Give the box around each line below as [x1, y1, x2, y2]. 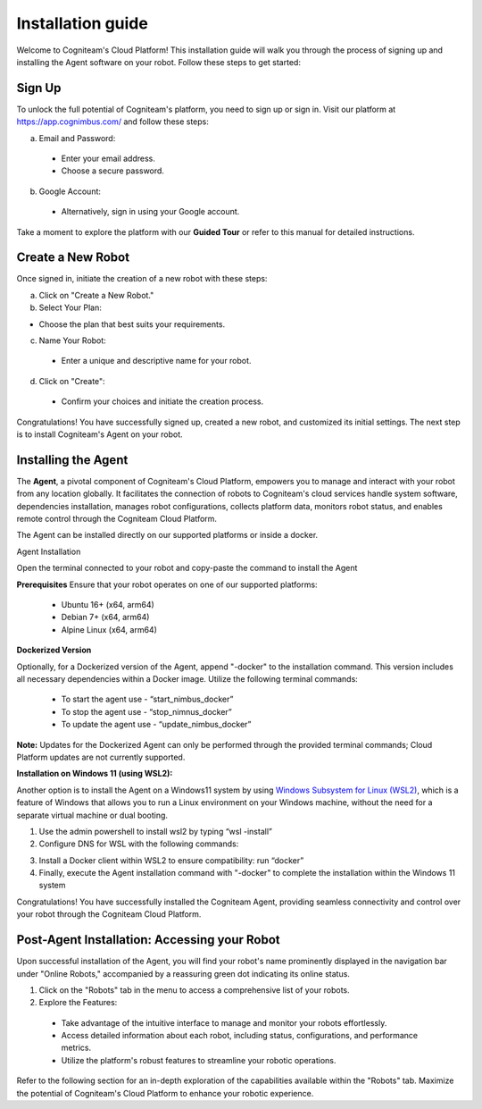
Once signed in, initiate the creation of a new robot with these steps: [16, 273, 268, 284]
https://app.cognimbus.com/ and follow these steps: [16, 116, 210, 127]
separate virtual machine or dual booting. [16, 810, 169, 820]
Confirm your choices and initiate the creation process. [61, 396, 263, 407]
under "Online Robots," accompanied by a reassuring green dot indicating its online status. [16, 968, 350, 979]
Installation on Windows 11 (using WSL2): [16, 769, 173, 779]
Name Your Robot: [38, 335, 106, 346]
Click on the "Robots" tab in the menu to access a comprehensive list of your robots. [38, 984, 350, 996]
